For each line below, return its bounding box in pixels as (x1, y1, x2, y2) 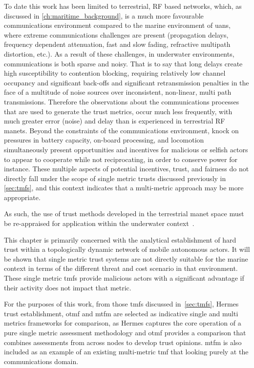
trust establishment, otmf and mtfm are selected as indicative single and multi (4, 308, 238, 318)
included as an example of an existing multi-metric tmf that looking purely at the (4, 347, 249, 357)
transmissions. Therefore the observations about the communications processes (4, 96, 239, 106)
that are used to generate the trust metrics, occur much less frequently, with (4, 106, 233, 116)
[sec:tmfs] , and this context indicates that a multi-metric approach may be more (4, 183, 244, 193)
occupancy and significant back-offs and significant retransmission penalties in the (4, 77, 249, 87)
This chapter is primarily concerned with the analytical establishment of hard (4, 234, 236, 245)
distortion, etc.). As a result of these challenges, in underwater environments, (4, 48, 234, 59)
